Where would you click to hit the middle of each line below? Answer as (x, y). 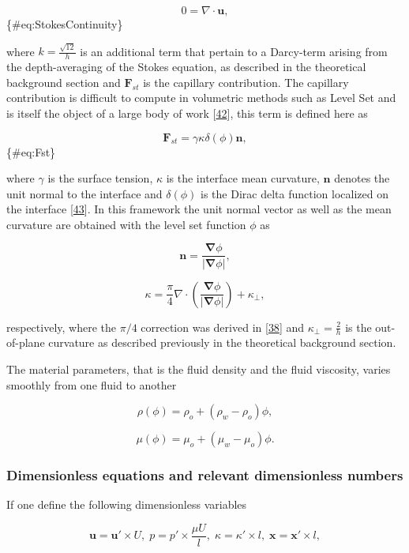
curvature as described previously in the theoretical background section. (222, 342)
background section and (64, 82)
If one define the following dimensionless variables (127, 504)
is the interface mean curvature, (243, 178)
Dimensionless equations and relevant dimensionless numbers (205, 475)
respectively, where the (61, 327)
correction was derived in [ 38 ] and (223, 327)
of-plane (26, 342)
